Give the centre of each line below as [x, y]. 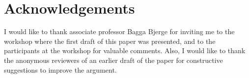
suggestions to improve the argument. [60, 69]
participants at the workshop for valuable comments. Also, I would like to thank [125, 50]
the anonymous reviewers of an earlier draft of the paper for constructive [113, 60]
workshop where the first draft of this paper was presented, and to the [110, 41]
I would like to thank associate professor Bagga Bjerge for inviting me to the [119, 31]
